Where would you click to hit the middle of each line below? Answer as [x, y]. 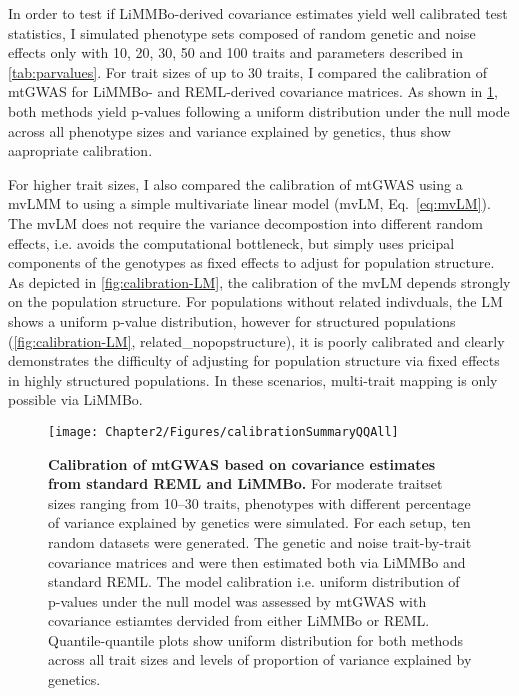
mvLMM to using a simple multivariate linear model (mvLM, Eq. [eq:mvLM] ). [249, 203]
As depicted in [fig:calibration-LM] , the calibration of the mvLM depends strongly [259, 281]
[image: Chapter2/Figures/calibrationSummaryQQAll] [223, 431]
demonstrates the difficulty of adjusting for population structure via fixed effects [254, 360]
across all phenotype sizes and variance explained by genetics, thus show [229, 130]
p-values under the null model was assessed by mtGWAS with [237, 600]
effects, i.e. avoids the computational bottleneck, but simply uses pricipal [231, 242]
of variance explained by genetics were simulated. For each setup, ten [259, 522]
